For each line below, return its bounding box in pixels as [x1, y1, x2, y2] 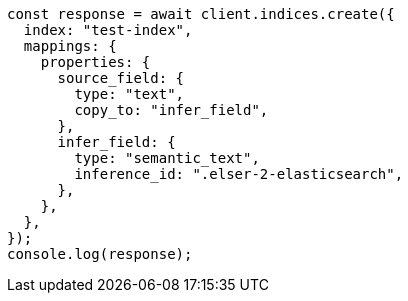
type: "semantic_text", [74, 150, 260, 166]
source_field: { [57, 70, 185, 86]
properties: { [40, 54, 151, 70]
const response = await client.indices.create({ [7, 6, 395, 22]
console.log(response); [7, 246, 193, 262]
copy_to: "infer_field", [74, 102, 269, 118]
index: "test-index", [23, 22, 193, 38]
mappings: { [23, 38, 117, 54]
